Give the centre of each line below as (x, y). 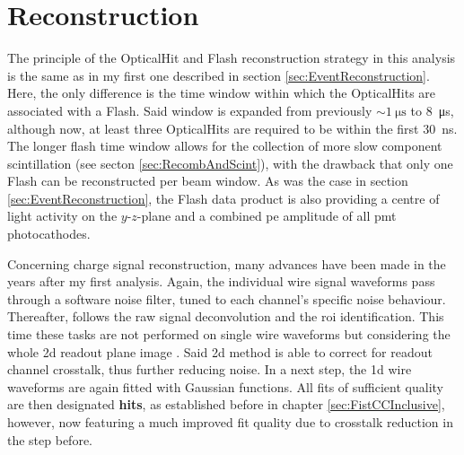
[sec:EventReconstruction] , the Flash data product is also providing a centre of (223, 198)
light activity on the (62, 216)
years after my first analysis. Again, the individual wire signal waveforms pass (221, 281)
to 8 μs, (432, 110)
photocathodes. (49, 234)
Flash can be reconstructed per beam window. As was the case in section (208, 181)
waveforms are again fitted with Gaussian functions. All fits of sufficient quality (225, 386)
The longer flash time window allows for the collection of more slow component (225, 146)
